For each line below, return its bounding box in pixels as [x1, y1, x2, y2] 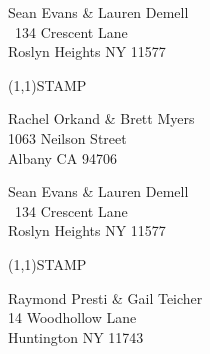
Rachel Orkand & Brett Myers [8, 108, 195, 129]
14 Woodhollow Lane [8, 307, 137, 328]
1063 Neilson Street [8, 127, 127, 148]
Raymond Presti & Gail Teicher [8, 287, 203, 308]
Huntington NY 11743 [8, 326, 144, 347]
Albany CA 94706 [8, 147, 117, 168]
